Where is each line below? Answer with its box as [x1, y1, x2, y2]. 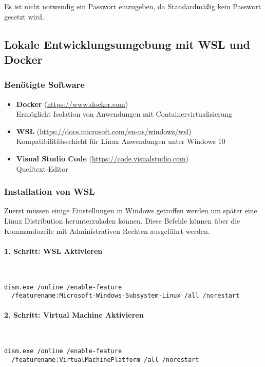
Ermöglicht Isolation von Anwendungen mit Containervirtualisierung [16, 108, 233, 119]
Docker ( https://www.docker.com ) [16, 98, 128, 109]
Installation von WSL [4, 185, 95, 198]
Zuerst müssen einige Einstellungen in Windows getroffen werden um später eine [4, 205, 257, 216]
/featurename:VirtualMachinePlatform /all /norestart [11, 356, 199, 363]
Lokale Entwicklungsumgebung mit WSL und [4, 36, 250, 52]
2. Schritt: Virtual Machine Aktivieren [4, 309, 144, 320]
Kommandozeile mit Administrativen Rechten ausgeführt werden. [4, 225, 210, 236]
